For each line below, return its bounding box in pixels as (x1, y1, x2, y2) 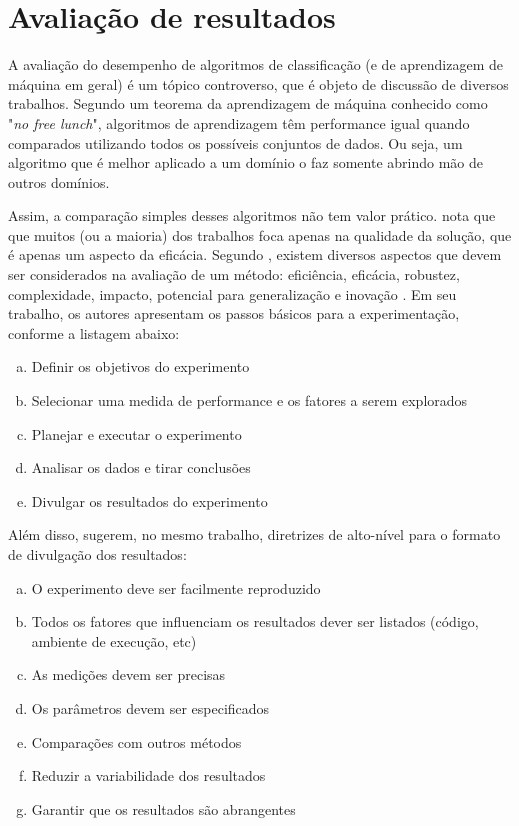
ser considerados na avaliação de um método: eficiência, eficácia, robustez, (8, 264, 460, 285)
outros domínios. (8, 171, 110, 192)
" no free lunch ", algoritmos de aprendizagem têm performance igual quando (8, 112, 470, 133)
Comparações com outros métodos (31, 731, 242, 752)
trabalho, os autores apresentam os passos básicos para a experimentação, (8, 303, 460, 324)
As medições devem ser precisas (31, 664, 226, 685)
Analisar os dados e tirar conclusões (31, 457, 251, 478)
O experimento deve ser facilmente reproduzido (31, 577, 321, 598)
